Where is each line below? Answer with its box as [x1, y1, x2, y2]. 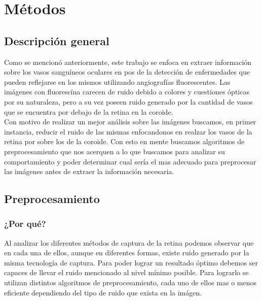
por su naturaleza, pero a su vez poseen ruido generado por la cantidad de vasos [4, 96, 253, 107]
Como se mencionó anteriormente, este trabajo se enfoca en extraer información [4, 56, 252, 67]
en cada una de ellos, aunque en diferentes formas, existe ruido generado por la [4, 247, 249, 258]
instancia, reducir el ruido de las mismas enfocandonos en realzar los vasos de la [4, 126, 252, 137]
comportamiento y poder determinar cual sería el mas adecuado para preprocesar [4, 156, 256, 166]
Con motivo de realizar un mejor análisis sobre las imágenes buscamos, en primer [4, 116, 256, 127]
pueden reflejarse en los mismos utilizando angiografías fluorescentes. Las [4, 76, 231, 87]
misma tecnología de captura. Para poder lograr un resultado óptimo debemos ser [4, 257, 258, 267]
